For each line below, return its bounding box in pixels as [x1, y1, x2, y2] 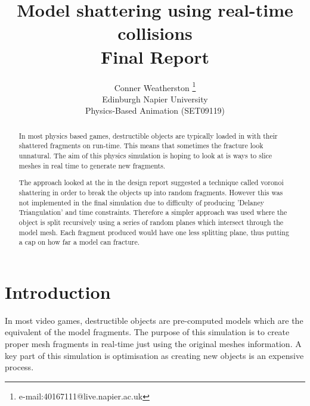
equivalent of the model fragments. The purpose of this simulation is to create [5, 326, 290, 338]
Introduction [5, 279, 111, 304]
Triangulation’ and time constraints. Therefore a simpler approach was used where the [18, 207, 287, 217]
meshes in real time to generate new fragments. [18, 160, 166, 170]
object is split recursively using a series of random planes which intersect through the [18, 217, 284, 227]
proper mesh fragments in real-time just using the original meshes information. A [5, 337, 302, 349]
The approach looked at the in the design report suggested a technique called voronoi [18, 177, 284, 188]
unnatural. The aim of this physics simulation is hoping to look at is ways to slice [18, 151, 272, 161]
